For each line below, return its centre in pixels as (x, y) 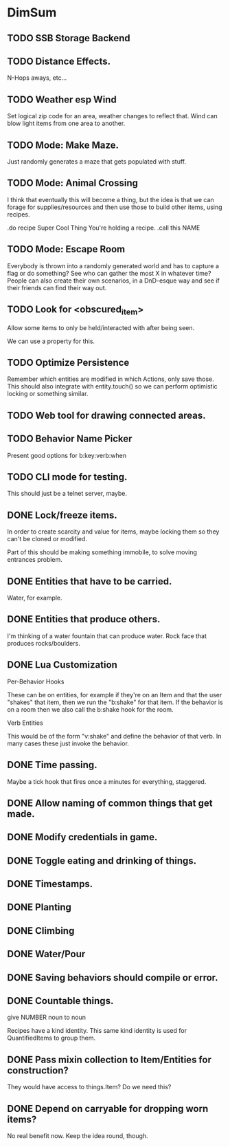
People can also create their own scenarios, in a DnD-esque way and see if (113, 281)
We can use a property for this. (51, 341)
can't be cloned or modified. (47, 539)
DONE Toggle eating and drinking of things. (102, 861)
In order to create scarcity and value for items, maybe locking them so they (113, 532)
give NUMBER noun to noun (46, 1017)
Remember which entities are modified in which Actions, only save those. (111, 379)
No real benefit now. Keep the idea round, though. (78, 1136)
